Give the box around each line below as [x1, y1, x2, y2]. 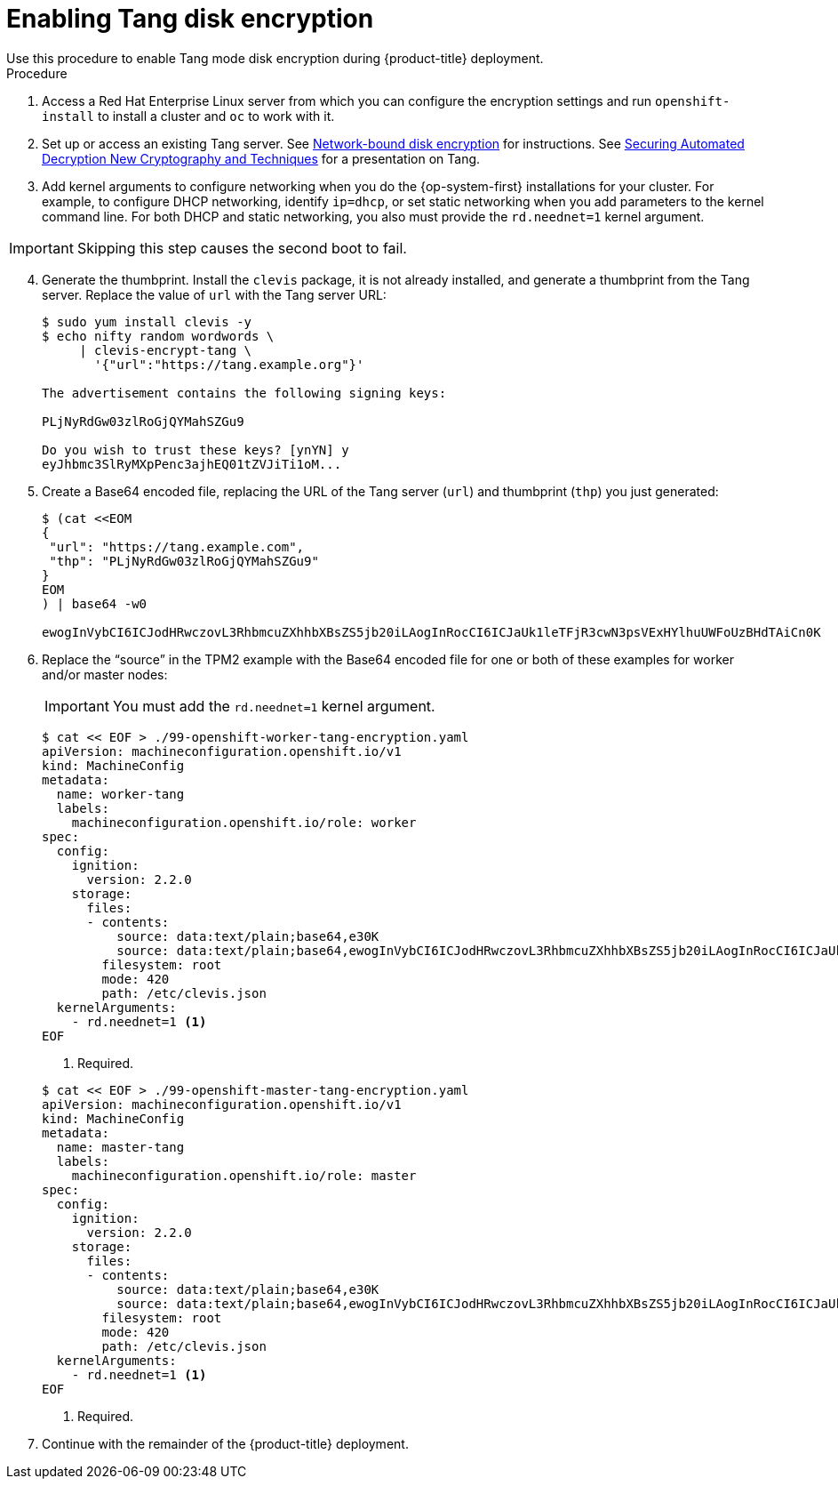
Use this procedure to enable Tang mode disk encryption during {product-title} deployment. [6, 50, 544, 66]
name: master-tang [56, 1139, 185, 1154]
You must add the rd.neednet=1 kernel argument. [112, 696, 435, 715]
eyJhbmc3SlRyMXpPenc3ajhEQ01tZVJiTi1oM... [42, 456, 342, 471]
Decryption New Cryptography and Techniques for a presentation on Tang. [42, 150, 481, 166]
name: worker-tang [56, 786, 185, 801]
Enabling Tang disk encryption [6, 4, 374, 34]
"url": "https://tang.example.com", [49, 539, 305, 554]
